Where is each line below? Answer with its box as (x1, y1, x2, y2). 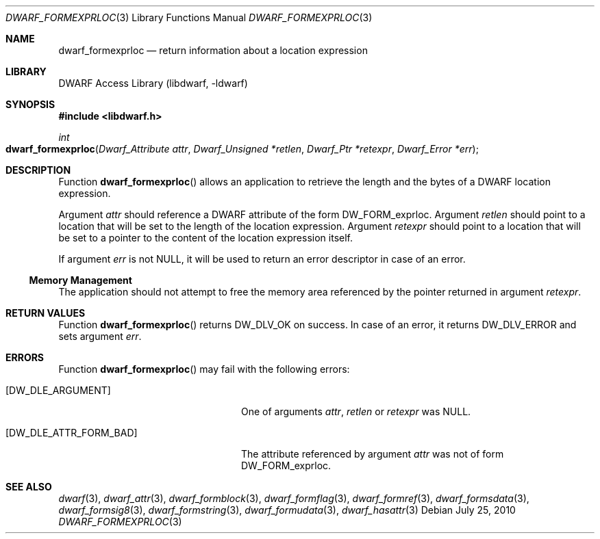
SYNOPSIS (5, 98, 55, 110)
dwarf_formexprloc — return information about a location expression (58, 44, 368, 56)
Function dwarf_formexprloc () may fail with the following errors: (58, 363, 350, 375)
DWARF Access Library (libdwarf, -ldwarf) (58, 77, 248, 89)
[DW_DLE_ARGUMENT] (5, 384, 111, 396)
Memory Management (29, 274, 132, 286)
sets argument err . (58, 330, 142, 342)
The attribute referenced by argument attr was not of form (241, 448, 504, 460)
